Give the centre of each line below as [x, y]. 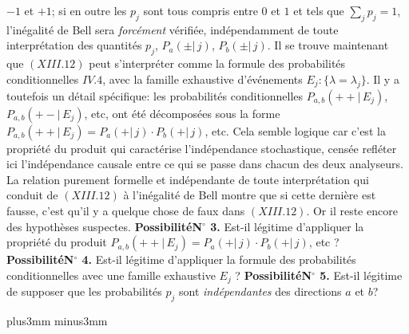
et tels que [319, 10]
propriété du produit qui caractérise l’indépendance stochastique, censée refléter [202, 148]
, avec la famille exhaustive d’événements [203, 79]
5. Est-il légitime [361, 275]
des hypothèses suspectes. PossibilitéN [105, 226]
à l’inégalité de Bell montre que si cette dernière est [250, 195]
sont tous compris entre [201, 10]
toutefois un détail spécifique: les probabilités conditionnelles [155, 95]
